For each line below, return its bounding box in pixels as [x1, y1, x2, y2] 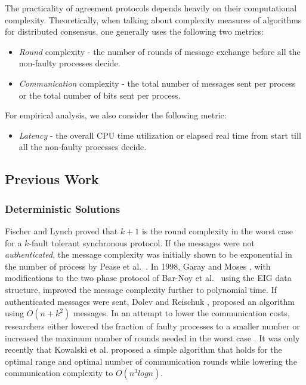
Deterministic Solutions [5, 201, 120, 216]
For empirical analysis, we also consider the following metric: [5, 109, 227, 121]
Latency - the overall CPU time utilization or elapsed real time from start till [18, 129, 301, 141]
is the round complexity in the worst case [141, 224, 293, 237]
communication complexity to [5, 366, 113, 379]
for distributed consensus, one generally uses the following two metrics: [5, 25, 264, 38]
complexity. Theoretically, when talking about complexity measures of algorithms [5, 13, 302, 26]
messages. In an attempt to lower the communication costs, [73, 307, 290, 319]
